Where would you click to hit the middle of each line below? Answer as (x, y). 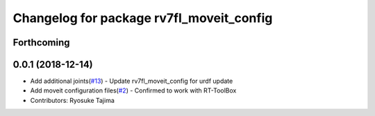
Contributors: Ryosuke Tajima (72, 100)
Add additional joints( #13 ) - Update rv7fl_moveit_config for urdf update (132, 81)
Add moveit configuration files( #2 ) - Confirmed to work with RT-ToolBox (133, 90)
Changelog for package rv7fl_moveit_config (143, 18)
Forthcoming (41, 42)
